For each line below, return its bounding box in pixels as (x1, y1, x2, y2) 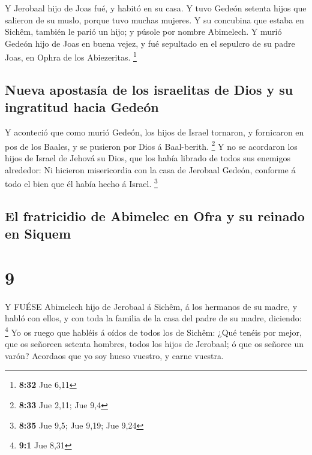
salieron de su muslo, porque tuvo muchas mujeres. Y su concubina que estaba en (5, 13, 304, 26)
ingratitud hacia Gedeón (5, 98, 159, 116)
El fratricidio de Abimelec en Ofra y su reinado (5, 206, 305, 225)
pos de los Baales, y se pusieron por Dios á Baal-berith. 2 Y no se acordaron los (5, 138, 298, 152)
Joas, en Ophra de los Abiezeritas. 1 (5, 49, 137, 64)
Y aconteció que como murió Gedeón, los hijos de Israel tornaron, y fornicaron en (5, 126, 304, 138)
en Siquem (5, 224, 71, 243)
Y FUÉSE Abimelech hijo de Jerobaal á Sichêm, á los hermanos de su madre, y (5, 300, 298, 312)
